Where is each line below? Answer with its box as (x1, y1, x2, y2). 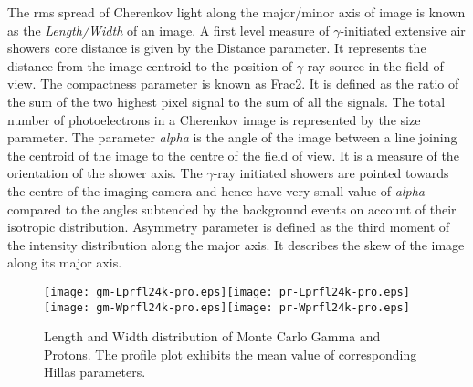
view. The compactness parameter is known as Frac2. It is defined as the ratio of (7, 74, 459, 93)
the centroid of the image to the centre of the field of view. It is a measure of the (7, 145, 459, 164)
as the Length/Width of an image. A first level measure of (7, 20, 330, 39)
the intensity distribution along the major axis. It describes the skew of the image (7, 235, 465, 254)
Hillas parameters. (44, 362, 146, 382)
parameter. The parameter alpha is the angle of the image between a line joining (7, 128, 457, 147)
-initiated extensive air (340, 20, 466, 39)
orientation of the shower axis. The (7, 163, 203, 183)
